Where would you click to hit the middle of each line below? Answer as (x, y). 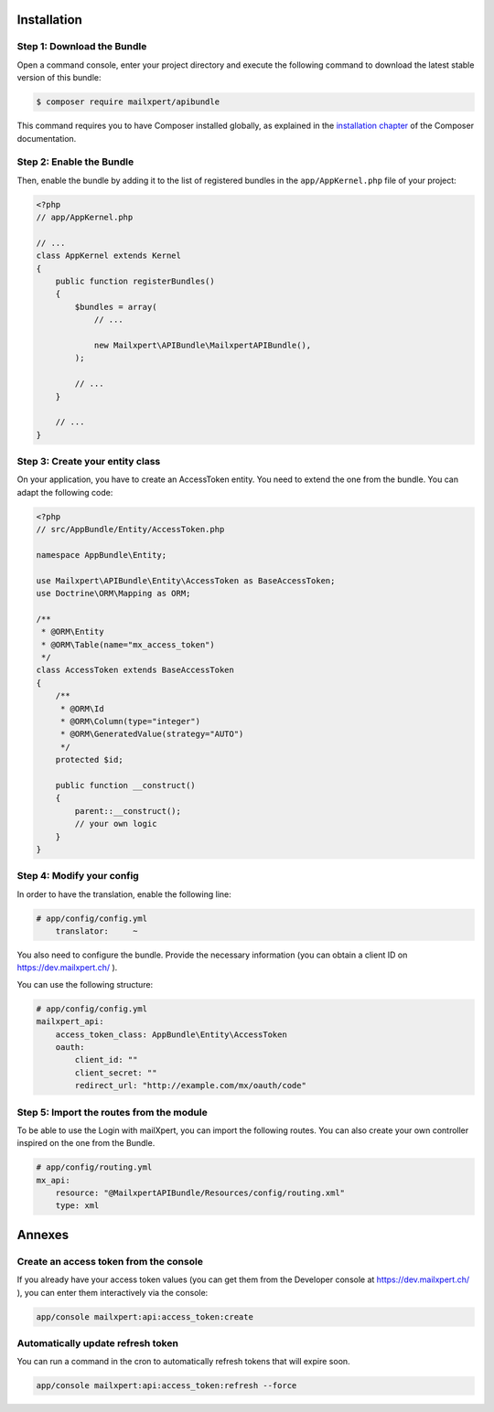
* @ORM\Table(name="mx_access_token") (128, 644)
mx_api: (53, 1180)
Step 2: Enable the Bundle (75, 162)
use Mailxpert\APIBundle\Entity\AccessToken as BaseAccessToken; (186, 580)
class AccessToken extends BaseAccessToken (135, 670)
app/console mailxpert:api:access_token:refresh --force (166, 1386)
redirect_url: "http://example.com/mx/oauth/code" (190, 1086)
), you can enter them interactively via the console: (113, 1292)
